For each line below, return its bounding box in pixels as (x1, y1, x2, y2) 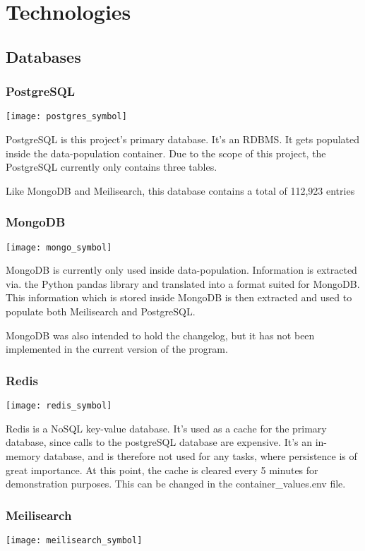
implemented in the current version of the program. (6, 341, 228, 356)
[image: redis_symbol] (6, 401, 112, 411)
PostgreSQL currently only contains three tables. (6, 159, 217, 174)
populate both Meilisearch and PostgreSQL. (6, 304, 196, 319)
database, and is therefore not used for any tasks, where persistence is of (44, 448, 357, 463)
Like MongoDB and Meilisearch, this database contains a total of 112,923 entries (6, 183, 355, 198)
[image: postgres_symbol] (6, 111, 127, 122)
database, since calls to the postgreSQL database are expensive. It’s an (6, 435, 312, 449)
